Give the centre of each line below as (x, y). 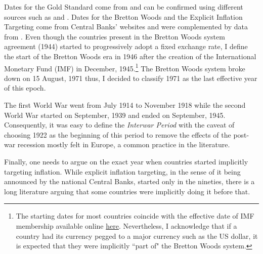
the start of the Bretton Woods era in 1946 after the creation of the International (130, 56)
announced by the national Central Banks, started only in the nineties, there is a (129, 181)
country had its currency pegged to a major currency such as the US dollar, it (137, 236)
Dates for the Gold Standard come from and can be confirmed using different (124, 7)
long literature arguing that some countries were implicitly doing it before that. (127, 191)
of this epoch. (25, 88)
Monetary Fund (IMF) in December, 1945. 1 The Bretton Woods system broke (125, 67)
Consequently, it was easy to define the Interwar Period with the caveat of (119, 125)
